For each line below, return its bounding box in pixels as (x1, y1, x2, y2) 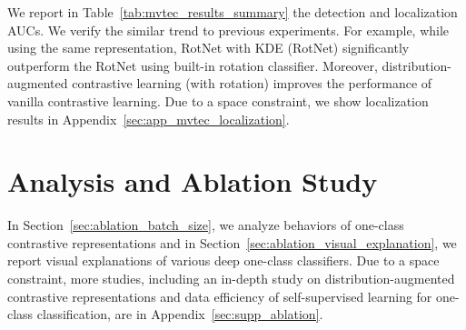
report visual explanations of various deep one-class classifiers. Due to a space (7, 251, 440, 270)
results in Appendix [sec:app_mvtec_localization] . (7, 109, 290, 128)
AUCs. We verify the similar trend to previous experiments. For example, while (7, 20, 450, 39)
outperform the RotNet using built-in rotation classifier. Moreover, (7, 55, 378, 75)
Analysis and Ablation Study (7, 163, 378, 200)
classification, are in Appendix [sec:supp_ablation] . (36, 305, 323, 324)
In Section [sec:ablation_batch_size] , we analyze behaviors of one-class (7, 215, 404, 235)
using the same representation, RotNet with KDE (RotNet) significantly (7, 38, 410, 57)
